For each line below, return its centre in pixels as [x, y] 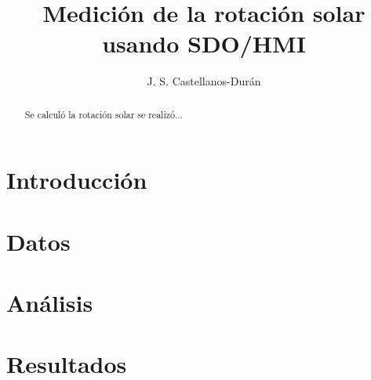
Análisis [50, 303]
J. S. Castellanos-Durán [204, 81]
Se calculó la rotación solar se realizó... [104, 114]
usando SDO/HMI [204, 43]
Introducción [77, 180]
